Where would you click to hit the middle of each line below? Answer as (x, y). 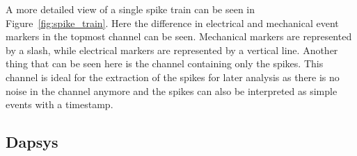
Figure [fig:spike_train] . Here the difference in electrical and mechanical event (172, 23)
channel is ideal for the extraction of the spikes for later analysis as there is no (173, 77)
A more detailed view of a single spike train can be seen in (130, 9)
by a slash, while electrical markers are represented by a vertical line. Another (172, 50)
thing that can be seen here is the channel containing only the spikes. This (165, 63)
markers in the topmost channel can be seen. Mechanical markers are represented (179, 36)
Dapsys (32, 142)
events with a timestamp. (59, 104)
